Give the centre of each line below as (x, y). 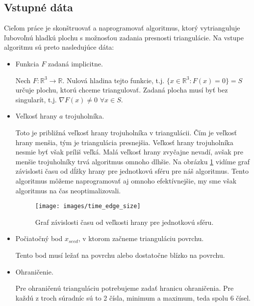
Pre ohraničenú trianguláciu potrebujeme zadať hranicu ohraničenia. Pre (125, 288)
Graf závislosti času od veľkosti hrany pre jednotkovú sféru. (124, 222)
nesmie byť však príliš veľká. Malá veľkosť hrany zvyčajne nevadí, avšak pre (129, 152)
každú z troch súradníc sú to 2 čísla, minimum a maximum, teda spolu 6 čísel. (133, 297)
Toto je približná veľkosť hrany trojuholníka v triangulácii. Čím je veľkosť (126, 132)
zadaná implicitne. (75, 63)
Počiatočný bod (39, 238)
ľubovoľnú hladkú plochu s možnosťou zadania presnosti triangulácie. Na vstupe (124, 37)
